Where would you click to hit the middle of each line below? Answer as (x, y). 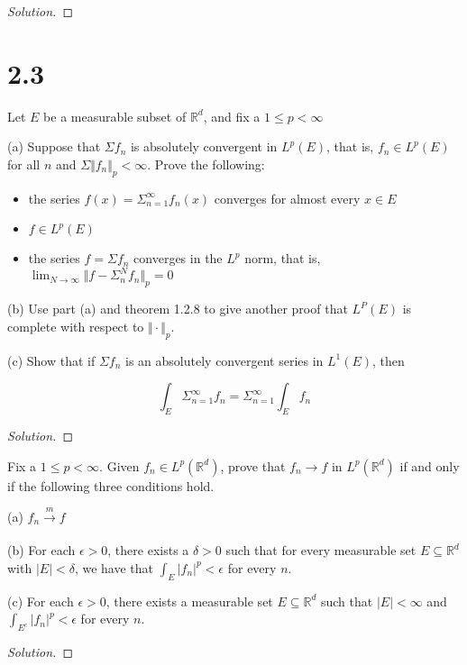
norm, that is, (283, 258)
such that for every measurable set (321, 550)
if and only (430, 465)
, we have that (114, 567)
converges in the (178, 258)
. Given (119, 465)
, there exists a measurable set (189, 601)
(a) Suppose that (54, 146)
